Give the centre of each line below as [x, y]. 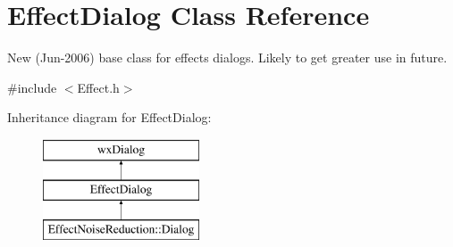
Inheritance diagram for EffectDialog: [109, 117]
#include [32, 87]
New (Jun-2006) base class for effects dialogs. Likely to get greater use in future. [227, 58]
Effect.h [98, 87]
